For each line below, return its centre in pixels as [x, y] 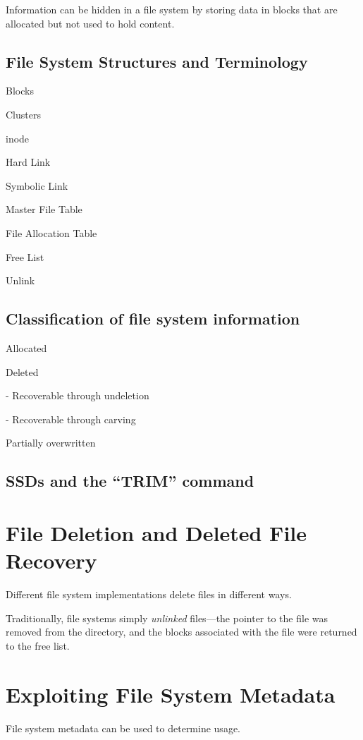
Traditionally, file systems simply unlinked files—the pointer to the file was [167, 618]
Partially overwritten [51, 443]
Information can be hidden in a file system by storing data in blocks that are [172, 9]
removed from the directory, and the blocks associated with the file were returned [181, 632]
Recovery [51, 560]
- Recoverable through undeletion [78, 395]
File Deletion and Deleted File [156, 532]
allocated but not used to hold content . [90, 23]
